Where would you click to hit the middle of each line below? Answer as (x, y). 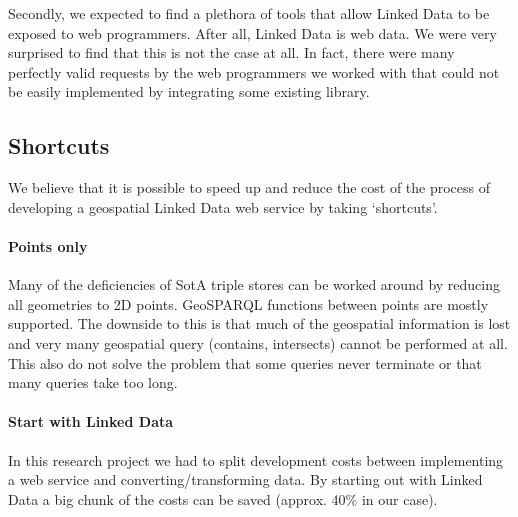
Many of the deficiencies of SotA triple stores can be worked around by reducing (254, 284)
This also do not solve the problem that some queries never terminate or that (245, 362)
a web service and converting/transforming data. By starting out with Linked (245, 479)
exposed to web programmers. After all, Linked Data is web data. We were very (252, 32)
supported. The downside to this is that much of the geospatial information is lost (259, 323)
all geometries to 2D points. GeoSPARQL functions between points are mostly (248, 303)
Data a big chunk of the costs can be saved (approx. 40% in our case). (223, 498)
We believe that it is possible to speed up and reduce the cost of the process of (249, 187)
